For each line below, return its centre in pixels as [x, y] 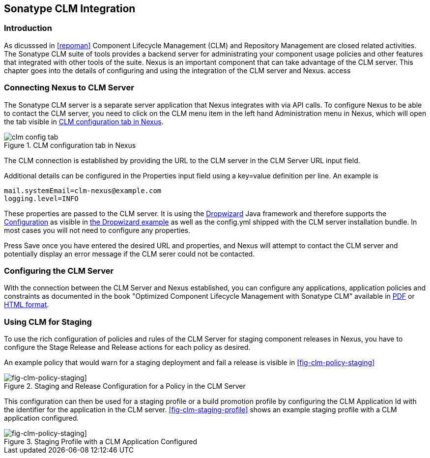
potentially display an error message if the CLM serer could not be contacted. [129, 254]
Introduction [28, 28]
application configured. [42, 418]
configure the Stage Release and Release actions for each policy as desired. [127, 347]
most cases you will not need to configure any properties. [97, 230]
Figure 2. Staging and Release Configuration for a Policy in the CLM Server [125, 386]
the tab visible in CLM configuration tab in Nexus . [84, 121]
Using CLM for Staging [48, 322]
